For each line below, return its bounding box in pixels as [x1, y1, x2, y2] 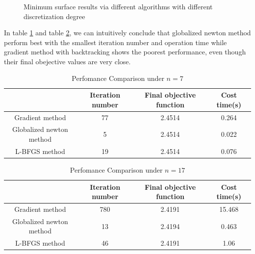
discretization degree [24, 11, 85, 21]
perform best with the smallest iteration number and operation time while [4, 37, 227, 47]
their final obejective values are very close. [4, 56, 131, 66]
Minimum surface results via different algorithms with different [24, 1, 213, 11]
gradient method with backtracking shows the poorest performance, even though [4, 47, 246, 57]
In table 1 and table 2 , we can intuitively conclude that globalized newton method [4, 27, 251, 38]
